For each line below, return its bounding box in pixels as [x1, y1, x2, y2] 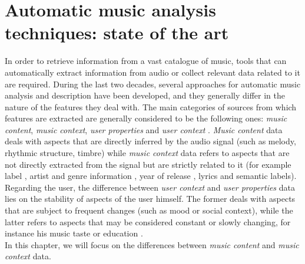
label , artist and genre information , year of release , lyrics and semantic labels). [5, 170, 297, 182]
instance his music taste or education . [5, 227, 143, 239]
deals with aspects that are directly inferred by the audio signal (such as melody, [5, 135, 296, 147]
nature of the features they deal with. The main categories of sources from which [5, 100, 297, 113]
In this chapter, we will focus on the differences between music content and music [5, 238, 299, 251]
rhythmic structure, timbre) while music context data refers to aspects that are [5, 147, 290, 159]
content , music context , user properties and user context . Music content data [5, 123, 283, 136]
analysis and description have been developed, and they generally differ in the [5, 89, 285, 101]
